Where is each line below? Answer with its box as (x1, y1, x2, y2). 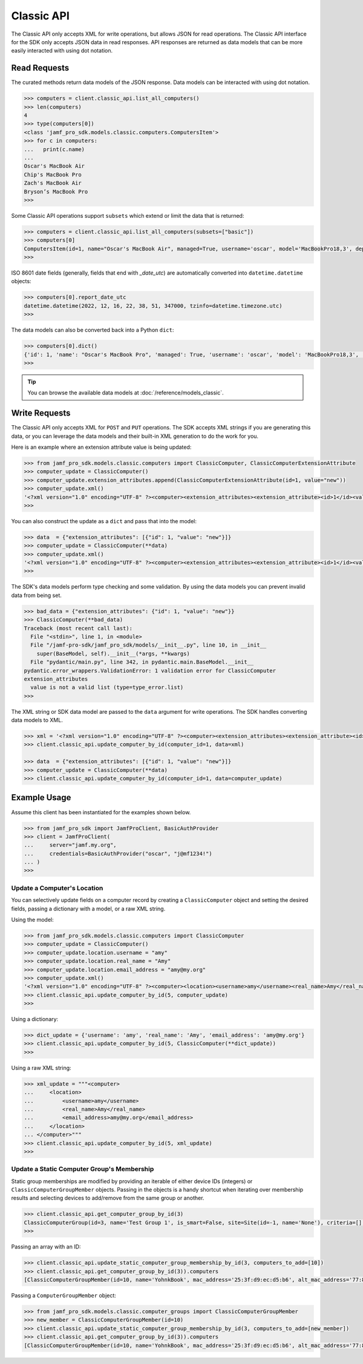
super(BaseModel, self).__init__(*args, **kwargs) (36, 650, 190, 657)
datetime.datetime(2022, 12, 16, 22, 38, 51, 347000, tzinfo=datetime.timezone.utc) (24, 302, 283, 309)
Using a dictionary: (11, 1016, 59, 1023)
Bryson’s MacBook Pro (24, 188, 88, 195)
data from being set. (11, 592, 62, 599)
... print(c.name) (24, 146, 85, 152)
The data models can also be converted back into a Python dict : (11, 327, 174, 334)
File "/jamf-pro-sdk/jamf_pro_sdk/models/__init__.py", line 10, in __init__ (30, 642, 267, 648)
